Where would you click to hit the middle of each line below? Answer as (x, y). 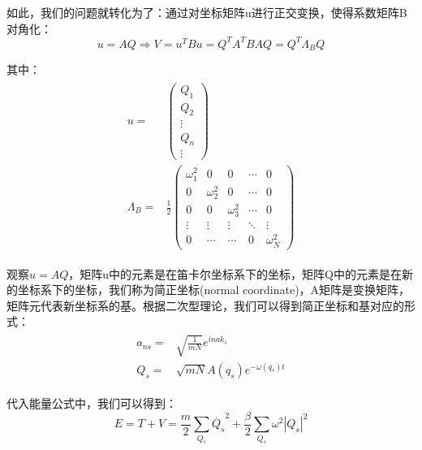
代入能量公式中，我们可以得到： (92, 403)
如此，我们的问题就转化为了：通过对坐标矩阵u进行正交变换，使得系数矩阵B (207, 12)
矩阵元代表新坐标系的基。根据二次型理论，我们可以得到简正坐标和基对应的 (205, 305)
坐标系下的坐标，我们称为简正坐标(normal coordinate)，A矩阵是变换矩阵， (214, 290)
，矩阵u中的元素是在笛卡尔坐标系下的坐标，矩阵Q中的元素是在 (235, 273)
